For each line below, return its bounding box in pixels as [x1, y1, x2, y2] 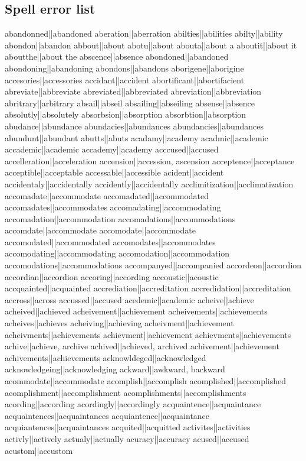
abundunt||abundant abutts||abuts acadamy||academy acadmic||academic [5, 131, 268, 144]
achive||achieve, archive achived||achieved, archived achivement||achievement [5, 340, 279, 352]
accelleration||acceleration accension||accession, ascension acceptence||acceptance [5, 154, 295, 167]
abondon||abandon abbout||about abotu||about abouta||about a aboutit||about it [5, 38, 297, 51]
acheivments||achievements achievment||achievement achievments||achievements [5, 328, 291, 340]
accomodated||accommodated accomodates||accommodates [5, 235, 216, 248]
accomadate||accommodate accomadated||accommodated [5, 189, 209, 202]
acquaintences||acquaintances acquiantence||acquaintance [5, 409, 210, 421]
